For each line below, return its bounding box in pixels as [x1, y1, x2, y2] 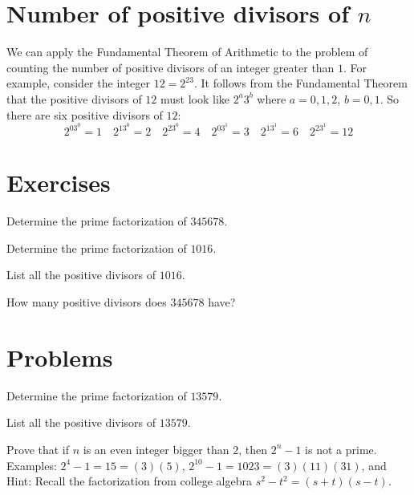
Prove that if [6, 440, 70, 457]
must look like [160, 90, 230, 107]
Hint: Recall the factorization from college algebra [6, 473, 252, 489]
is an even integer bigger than [83, 440, 229, 457]
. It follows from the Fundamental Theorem [193, 75, 408, 91]
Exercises [6, 166, 111, 199]
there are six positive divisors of [6, 106, 163, 123]
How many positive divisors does [6, 294, 167, 310]
